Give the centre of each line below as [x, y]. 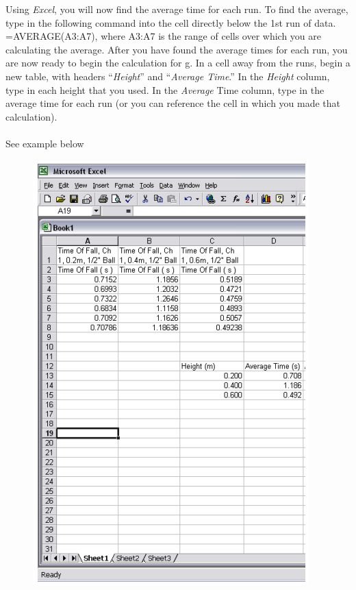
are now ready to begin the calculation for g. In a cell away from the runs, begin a [178, 63]
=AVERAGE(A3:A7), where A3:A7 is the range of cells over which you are [164, 36]
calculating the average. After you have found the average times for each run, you [177, 49]
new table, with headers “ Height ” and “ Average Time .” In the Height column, [168, 76]
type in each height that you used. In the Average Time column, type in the [165, 89]
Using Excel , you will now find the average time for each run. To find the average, [177, 9]
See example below [45, 143]
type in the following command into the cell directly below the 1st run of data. [171, 22]
